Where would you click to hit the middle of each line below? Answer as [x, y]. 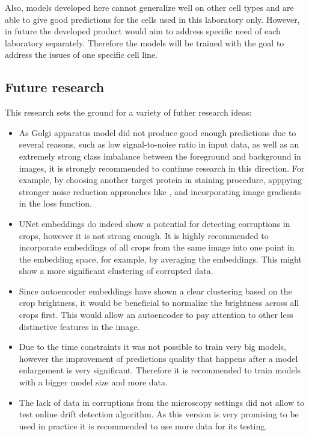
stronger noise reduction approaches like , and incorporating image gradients [160, 191]
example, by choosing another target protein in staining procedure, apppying [160, 180]
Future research [55, 87]
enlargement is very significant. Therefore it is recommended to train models [160, 370]
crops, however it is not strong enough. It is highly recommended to [144, 235]
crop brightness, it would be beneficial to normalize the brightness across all [159, 303]
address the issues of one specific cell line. [81, 54]
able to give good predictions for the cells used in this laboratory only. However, [152, 19]
